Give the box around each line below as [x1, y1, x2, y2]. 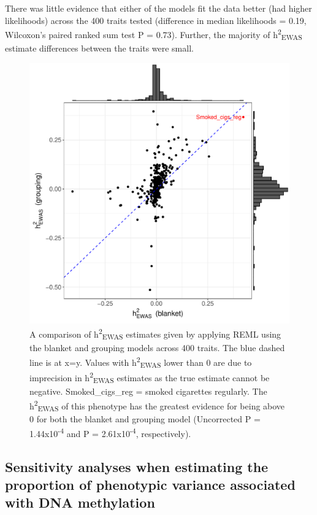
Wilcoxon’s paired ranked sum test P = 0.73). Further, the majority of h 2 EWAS [5, 26, 302, 42]
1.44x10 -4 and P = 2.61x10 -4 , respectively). [29, 425, 191, 439]
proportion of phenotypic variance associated [5, 475, 296, 494]
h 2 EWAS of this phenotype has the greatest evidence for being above [29, 397, 285, 414]
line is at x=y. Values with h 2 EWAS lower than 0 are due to [29, 354, 252, 370]
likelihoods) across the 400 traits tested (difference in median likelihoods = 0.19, [5, 14, 307, 26]
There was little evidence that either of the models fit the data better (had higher [5, 2, 312, 14]
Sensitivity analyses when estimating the [5, 457, 269, 476]
